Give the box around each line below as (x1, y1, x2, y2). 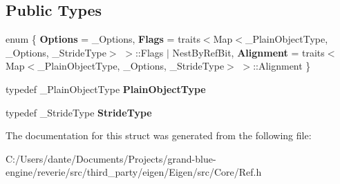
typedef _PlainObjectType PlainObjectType (6, 81, 206, 96)
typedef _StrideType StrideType (6, 105, 152, 119)
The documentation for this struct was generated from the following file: (6, 128, 312, 143)
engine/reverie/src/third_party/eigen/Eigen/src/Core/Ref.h (6, 165, 262, 179)
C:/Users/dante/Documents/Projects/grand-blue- (6, 151, 216, 165)
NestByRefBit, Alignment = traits (172, 45, 325, 59)
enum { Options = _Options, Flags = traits (6, 32, 200, 46)
